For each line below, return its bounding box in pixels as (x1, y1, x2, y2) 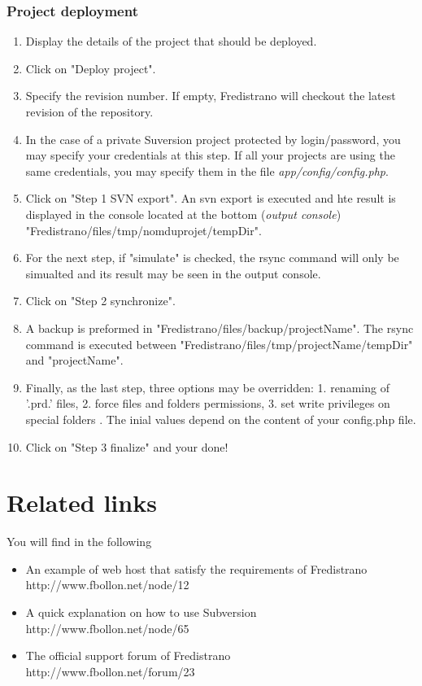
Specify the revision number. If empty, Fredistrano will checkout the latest (25, 87, 396, 104)
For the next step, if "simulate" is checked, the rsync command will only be (25, 249, 399, 266)
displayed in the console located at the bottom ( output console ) (25, 205, 342, 222)
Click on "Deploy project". (25, 59, 156, 76)
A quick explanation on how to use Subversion (25, 604, 257, 620)
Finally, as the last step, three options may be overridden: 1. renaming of (25, 378, 389, 395)
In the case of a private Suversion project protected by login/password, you (25, 130, 401, 147)
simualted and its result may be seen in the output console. (25, 264, 321, 282)
